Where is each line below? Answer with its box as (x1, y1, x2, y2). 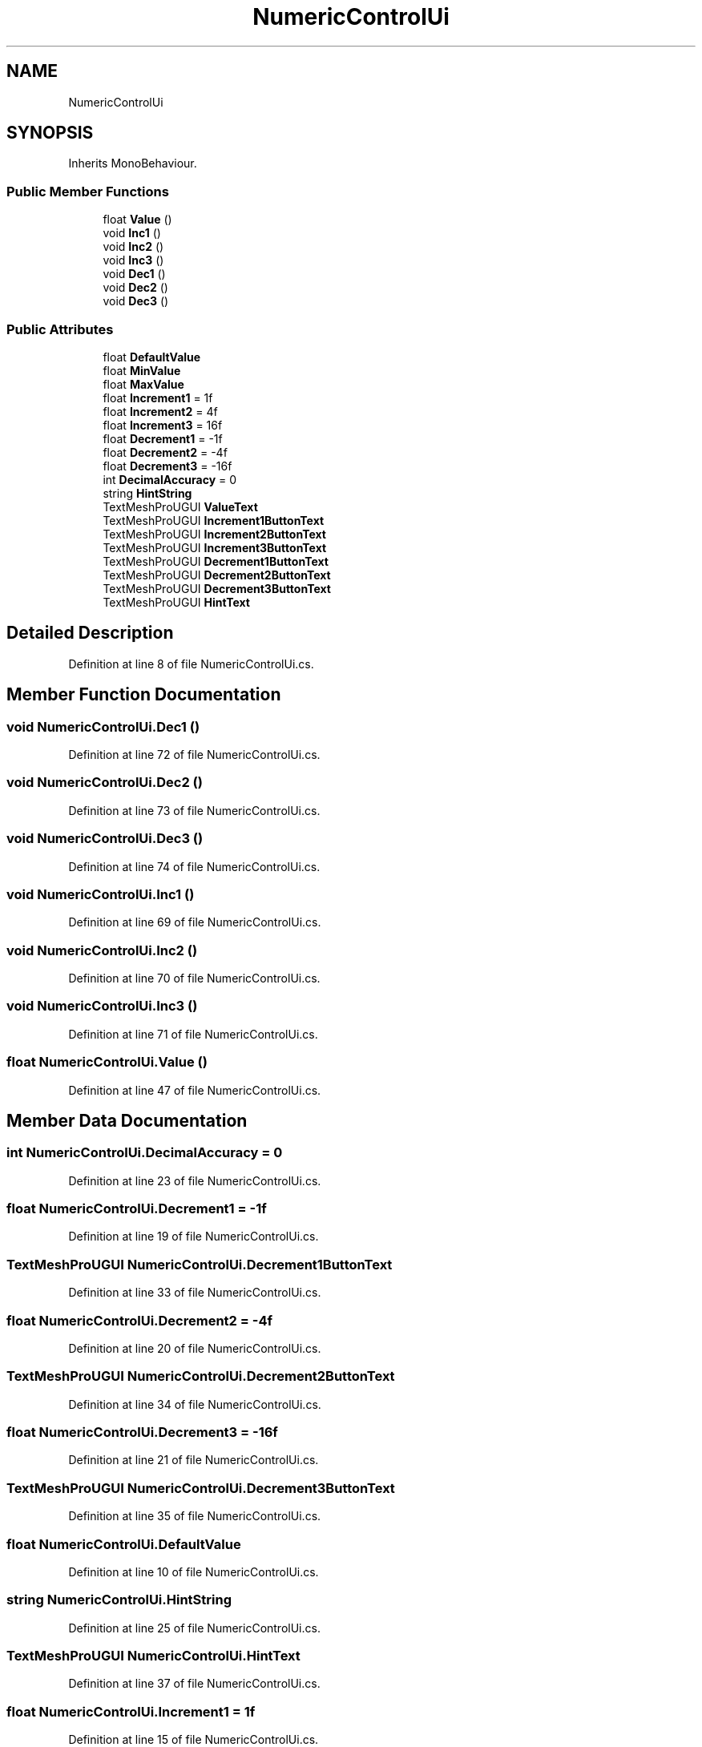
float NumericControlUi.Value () (6, 1054, 208, 1071)
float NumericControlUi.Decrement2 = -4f (6, 1312, 272, 1329)
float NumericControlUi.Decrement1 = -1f (6, 1200, 267, 1217)
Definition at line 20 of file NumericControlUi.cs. (68, 1341, 321, 1355)
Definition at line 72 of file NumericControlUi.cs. (68, 748, 321, 761)
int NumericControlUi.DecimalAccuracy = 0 (6, 1144, 283, 1161)
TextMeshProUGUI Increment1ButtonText (103, 513, 325, 527)
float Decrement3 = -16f (103, 458, 232, 473)
